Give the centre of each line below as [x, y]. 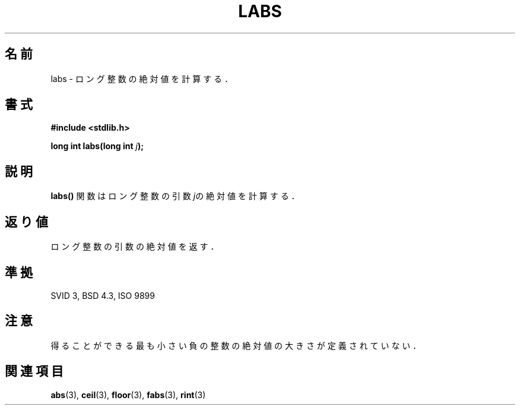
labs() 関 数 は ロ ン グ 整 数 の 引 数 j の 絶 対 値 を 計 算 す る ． [175, 196]
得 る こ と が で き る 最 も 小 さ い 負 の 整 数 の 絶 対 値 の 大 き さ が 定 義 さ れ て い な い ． [236, 345]
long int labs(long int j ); [97, 146]
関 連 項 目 [34, 371]
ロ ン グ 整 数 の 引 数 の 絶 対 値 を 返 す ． [135, 247]
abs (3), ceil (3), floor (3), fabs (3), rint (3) [128, 395]
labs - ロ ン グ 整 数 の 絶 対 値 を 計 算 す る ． [142, 78]
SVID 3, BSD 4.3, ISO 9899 [103, 295]
